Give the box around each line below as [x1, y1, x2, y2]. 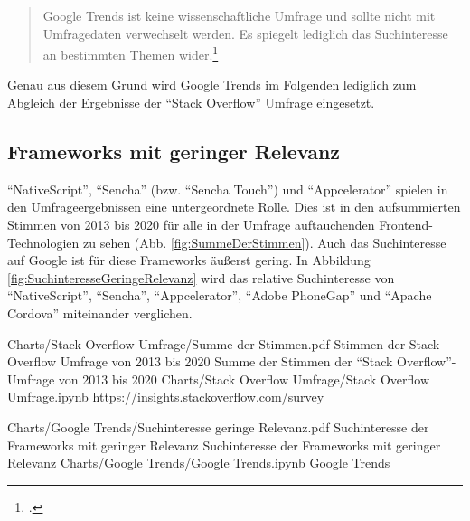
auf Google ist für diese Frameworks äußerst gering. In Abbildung [7, 251, 371, 270]
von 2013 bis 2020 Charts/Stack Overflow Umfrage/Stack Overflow [58, 369, 430, 388]
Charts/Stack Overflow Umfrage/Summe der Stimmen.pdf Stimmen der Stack [7, 334, 440, 353]
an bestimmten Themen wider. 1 [42, 43, 219, 63]
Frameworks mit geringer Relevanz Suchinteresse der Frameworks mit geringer [7, 435, 441, 454]
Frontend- [379, 215, 434, 234]
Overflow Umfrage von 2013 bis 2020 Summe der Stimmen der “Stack [7, 352, 393, 371]
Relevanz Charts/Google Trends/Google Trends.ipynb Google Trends [7, 453, 390, 472]
